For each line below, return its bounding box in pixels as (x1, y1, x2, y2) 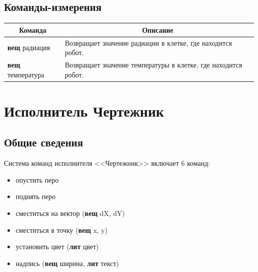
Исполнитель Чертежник (4, 100, 164, 121)
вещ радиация (7, 42, 50, 53)
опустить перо (15, 174, 59, 185)
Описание (142, 24, 174, 35)
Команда (19, 24, 47, 35)
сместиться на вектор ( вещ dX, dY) (15, 208, 125, 218)
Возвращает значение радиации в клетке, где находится (64, 37, 232, 48)
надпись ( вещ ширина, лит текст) (15, 258, 119, 268)
